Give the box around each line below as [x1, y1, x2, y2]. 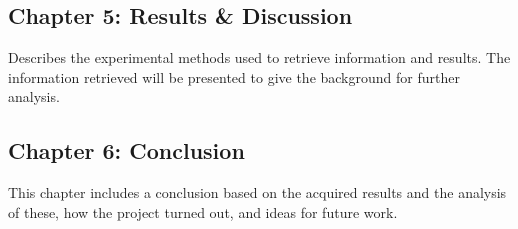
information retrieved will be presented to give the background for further [8, 66, 460, 87]
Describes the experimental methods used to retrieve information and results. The [8, 47, 511, 68]
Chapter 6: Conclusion [8, 135, 245, 166]
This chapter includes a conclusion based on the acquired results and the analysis [8, 182, 507, 203]
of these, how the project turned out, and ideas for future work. [8, 201, 398, 222]
